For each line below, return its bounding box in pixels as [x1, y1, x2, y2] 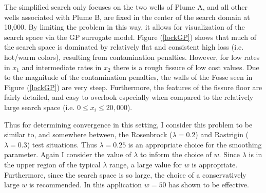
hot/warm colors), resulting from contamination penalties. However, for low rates [4, 51, 260, 62]
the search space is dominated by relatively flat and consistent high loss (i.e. [4, 41, 244, 52]
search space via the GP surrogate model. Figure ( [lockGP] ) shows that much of [4, 31, 256, 42]
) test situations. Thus [27, 139, 97, 149]
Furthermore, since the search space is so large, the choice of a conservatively [4, 169, 246, 180]
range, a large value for [109, 159, 182, 169]
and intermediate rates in [22, 61, 102, 72]
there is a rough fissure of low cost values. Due [113, 61, 259, 72]
